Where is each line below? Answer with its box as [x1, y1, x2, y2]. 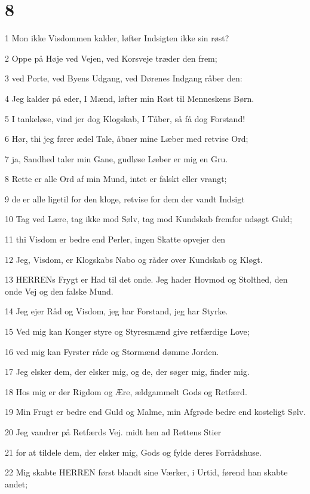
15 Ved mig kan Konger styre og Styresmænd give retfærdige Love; [5, 325, 250, 338]
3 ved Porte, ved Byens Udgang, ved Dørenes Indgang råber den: [5, 72, 243, 84]
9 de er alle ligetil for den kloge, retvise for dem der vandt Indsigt [5, 192, 245, 205]
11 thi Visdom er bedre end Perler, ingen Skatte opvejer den [5, 233, 226, 246]
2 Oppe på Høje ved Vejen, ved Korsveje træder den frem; [5, 51, 217, 64]
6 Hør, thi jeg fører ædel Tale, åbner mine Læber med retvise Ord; [5, 132, 248, 145]
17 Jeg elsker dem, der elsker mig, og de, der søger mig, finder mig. [5, 365, 250, 378]
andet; [5, 477, 28, 490]
